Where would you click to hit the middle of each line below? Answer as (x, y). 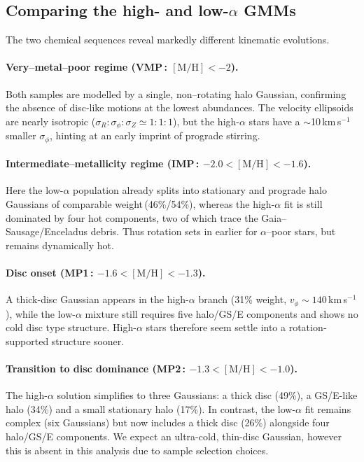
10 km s (326, 121)
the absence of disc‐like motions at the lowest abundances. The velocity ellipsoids (180, 107)
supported (27, 341)
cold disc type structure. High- (71, 327)
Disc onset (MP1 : (50, 273)
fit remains (328, 408)
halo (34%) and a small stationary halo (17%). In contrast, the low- (151, 408)
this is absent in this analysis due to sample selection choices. (137, 450)
